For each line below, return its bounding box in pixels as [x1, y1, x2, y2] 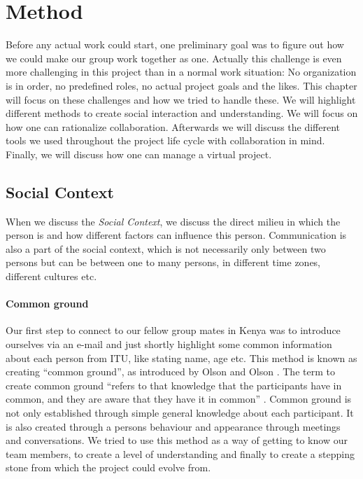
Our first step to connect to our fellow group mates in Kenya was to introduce [6, 323, 341, 338]
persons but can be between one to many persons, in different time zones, [6, 255, 321, 270]
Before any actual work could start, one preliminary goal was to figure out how [6, 37, 344, 52]
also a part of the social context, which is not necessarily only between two [6, 241, 326, 256]
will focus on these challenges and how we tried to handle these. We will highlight [6, 92, 356, 106]
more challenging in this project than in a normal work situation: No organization [6, 64, 357, 79]
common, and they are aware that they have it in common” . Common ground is [6, 391, 352, 406]
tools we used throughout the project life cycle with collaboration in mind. [6, 133, 325, 148]
